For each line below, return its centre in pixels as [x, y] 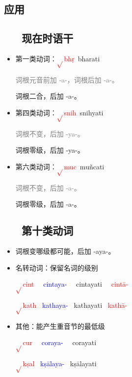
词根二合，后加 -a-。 [48, 96]
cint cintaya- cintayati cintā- [76, 284]
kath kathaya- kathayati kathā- [75, 305]
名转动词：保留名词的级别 [57, 267]
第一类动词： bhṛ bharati [58, 58]
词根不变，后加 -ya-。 [50, 133]
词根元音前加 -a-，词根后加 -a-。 [67, 79]
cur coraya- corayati [60, 342]
